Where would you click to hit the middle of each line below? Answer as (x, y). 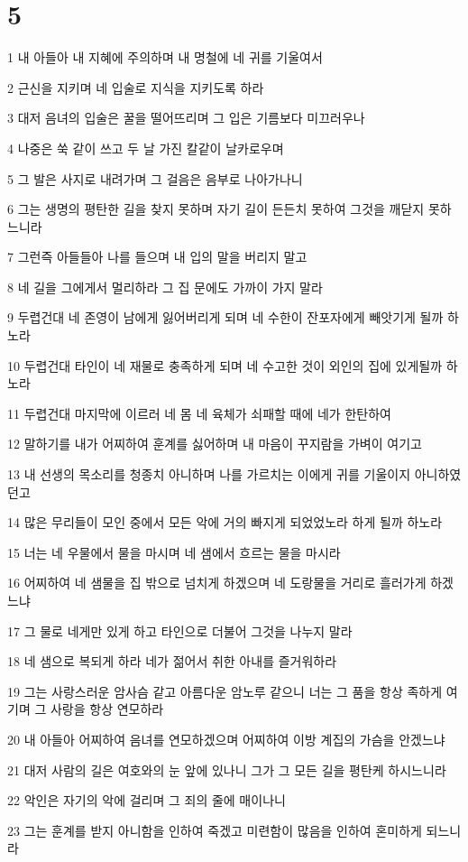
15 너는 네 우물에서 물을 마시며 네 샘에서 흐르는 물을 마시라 (174, 552)
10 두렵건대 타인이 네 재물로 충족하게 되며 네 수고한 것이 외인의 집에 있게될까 (225, 365)
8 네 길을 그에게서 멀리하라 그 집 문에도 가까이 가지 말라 (165, 287)
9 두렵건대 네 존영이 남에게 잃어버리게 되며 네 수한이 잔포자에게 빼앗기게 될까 (225, 317)
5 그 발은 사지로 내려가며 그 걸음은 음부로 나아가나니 (155, 178)
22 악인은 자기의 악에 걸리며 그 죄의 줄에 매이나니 (147, 800)
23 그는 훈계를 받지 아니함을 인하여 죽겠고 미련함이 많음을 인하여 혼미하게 (215, 830)
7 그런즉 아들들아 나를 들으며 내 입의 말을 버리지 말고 (157, 257)
